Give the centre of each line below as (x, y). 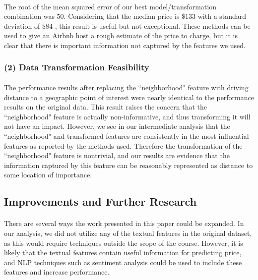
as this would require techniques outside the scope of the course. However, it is (124, 243)
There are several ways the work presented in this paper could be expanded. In (124, 223)
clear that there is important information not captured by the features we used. (125, 45)
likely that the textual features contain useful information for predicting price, (123, 252)
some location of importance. (48, 175)
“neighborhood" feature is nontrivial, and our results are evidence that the (117, 155)
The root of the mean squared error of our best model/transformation (110, 6)
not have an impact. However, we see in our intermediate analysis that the (117, 126)
